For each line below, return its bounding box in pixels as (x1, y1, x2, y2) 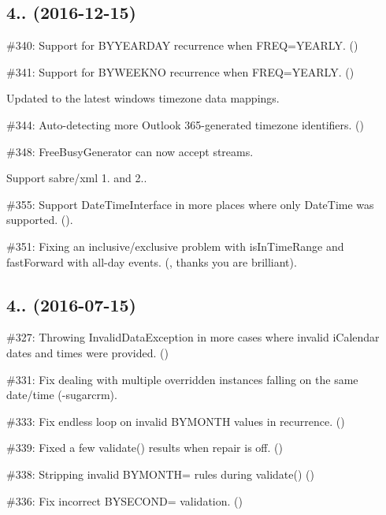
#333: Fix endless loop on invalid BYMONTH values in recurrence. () (6, 412, 345, 429)
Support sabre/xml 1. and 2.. (6, 170, 147, 186)
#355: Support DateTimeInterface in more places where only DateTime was (6, 196, 374, 212)
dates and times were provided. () (6, 344, 169, 360)
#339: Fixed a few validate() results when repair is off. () (6, 439, 283, 456)
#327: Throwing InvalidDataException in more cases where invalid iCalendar (6, 329, 380, 345)
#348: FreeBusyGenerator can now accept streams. (6, 143, 254, 159)
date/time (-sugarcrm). (6, 386, 117, 403)
